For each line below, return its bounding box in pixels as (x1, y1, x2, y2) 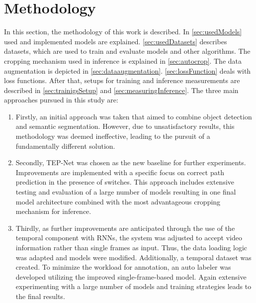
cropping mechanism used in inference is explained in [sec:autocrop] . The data (4, 55, 242, 66)
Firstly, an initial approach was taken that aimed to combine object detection (15, 111, 252, 121)
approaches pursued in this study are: (4, 95, 118, 105)
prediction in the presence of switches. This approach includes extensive (15, 177, 235, 187)
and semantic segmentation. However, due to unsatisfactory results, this (15, 121, 235, 131)
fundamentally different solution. (15, 140, 115, 151)
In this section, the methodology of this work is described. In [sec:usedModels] (4, 26, 242, 37)
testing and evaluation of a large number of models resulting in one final (15, 187, 236, 197)
